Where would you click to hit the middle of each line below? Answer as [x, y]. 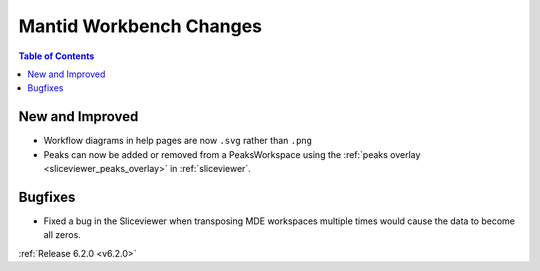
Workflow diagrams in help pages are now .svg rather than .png [177, 141]
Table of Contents [56, 56]
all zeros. [62, 235]
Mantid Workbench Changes [140, 26]
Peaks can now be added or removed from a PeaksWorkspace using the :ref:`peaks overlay [232, 154]
